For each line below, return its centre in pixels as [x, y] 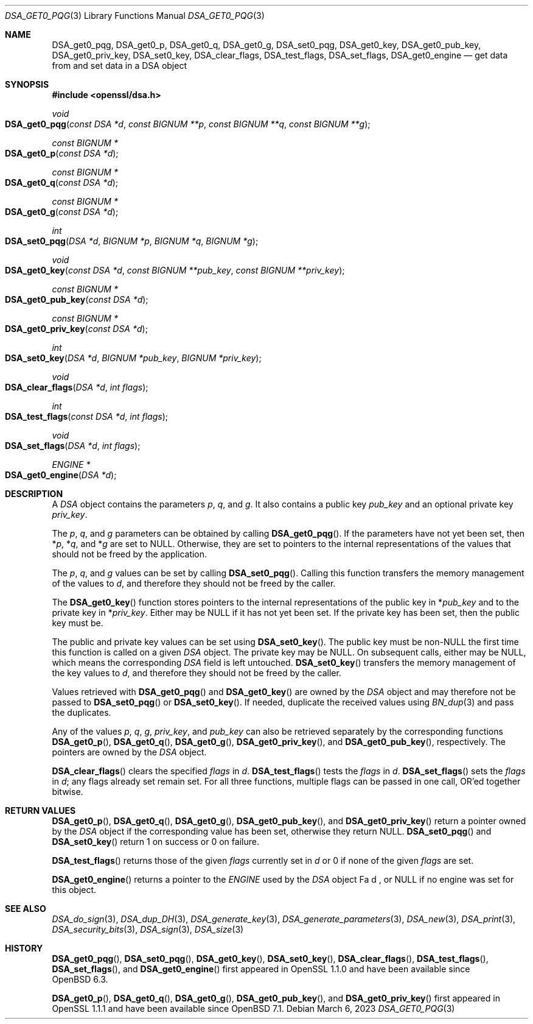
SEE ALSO [26, 909]
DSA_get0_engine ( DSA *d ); [61, 475]
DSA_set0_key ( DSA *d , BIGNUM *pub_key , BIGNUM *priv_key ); [133, 358]
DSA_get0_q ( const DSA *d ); [62, 182]
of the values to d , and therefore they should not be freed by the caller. [194, 583]
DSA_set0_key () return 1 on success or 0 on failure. [155, 842]
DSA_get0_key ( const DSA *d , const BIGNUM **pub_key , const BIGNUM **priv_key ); [175, 270]
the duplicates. [82, 712]
